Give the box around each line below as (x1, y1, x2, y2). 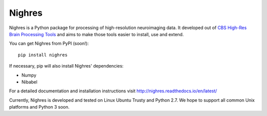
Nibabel (21, 79, 38, 85)
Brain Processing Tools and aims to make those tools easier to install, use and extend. (9, 31, 184, 37)
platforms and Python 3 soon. (9, 104, 70, 110)
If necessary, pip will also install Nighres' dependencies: (9, 63, 124, 69)
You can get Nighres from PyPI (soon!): (9, 40, 89, 46)
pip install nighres (18, 52, 68, 58)
